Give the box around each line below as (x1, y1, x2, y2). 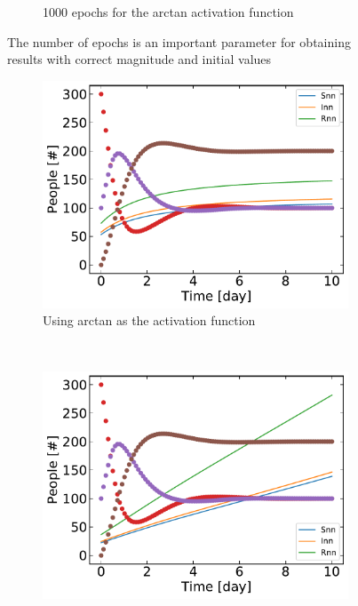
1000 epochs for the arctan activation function (43, 3, 294, 20)
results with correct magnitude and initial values (7, 50, 272, 68)
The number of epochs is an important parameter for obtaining (7, 32, 351, 51)
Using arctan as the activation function (43, 311, 256, 330)
